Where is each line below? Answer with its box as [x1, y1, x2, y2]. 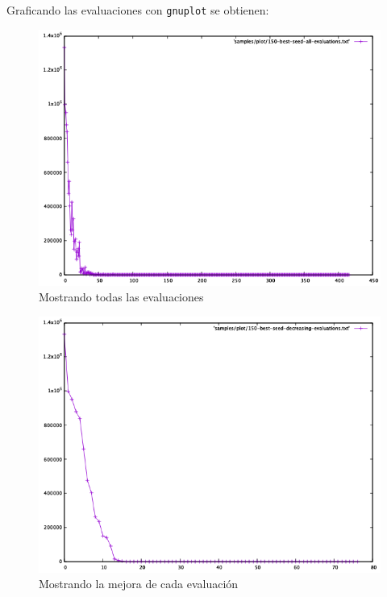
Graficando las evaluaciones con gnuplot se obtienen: [6, 2, 269, 18]
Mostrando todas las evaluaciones [39, 288, 204, 305]
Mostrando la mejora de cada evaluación [39, 575, 239, 592]
